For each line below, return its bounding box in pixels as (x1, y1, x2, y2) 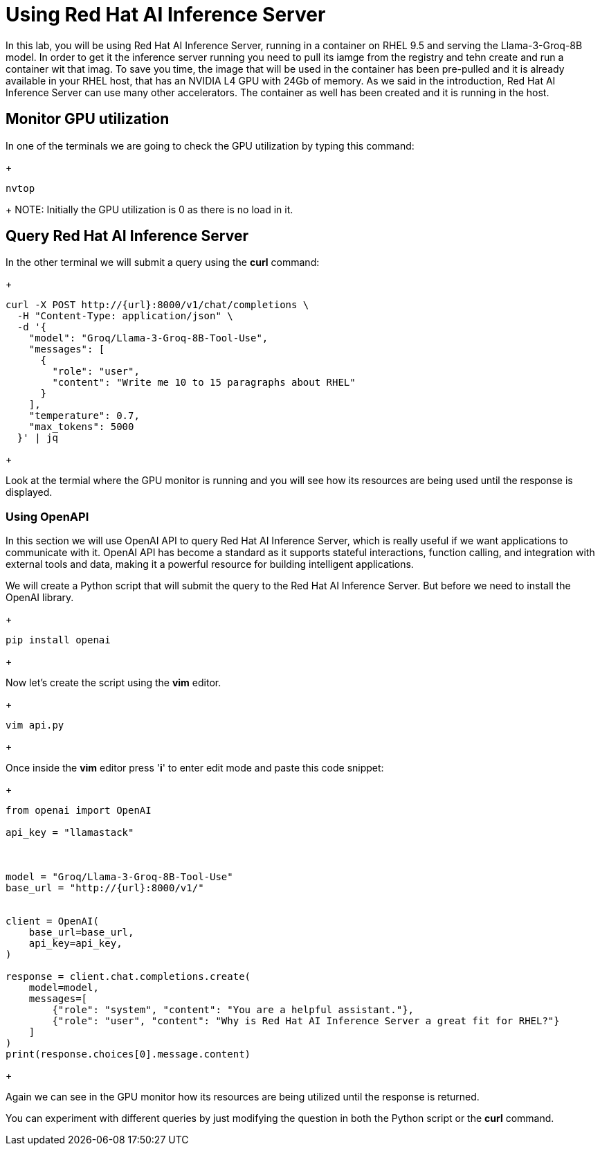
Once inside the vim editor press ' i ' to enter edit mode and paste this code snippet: (6, 762, 384, 774)
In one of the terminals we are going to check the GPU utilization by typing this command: (6, 139, 415, 152)
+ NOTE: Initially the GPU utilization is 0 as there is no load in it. (6, 203, 293, 215)
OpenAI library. (6, 591, 74, 604)
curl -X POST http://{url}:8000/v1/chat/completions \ (6, 299, 309, 311)
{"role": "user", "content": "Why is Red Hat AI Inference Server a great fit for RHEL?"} (52, 1015, 560, 1027)
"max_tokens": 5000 (28, 421, 134, 433)
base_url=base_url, (28, 927, 134, 938)
